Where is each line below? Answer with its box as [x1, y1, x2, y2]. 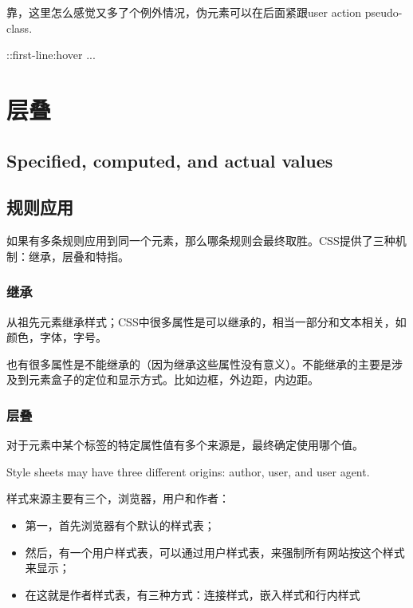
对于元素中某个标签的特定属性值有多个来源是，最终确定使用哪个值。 [6, 436, 364, 453]
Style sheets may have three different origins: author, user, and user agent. [6, 463, 370, 480]
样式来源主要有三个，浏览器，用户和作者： [6, 490, 230, 507]
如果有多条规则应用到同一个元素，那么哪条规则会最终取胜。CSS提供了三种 [6, 232, 395, 249]
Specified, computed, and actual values [6, 148, 333, 172]
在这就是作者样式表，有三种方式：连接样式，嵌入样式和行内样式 [25, 586, 360, 602]
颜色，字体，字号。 [6, 329, 107, 345]
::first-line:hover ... [6, 46, 96, 63]
